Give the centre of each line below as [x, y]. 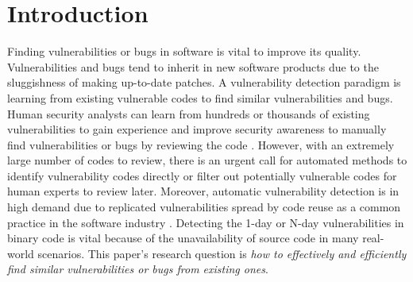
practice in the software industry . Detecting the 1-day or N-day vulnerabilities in [206, 222]
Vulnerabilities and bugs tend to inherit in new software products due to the [193, 66]
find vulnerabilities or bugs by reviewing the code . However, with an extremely [201, 144]
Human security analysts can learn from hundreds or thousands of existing [189, 113]
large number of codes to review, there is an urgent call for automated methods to [207, 160]
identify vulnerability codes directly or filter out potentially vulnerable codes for [202, 175]
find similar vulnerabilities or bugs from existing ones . [138, 269]
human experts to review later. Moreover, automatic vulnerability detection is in [203, 191]
